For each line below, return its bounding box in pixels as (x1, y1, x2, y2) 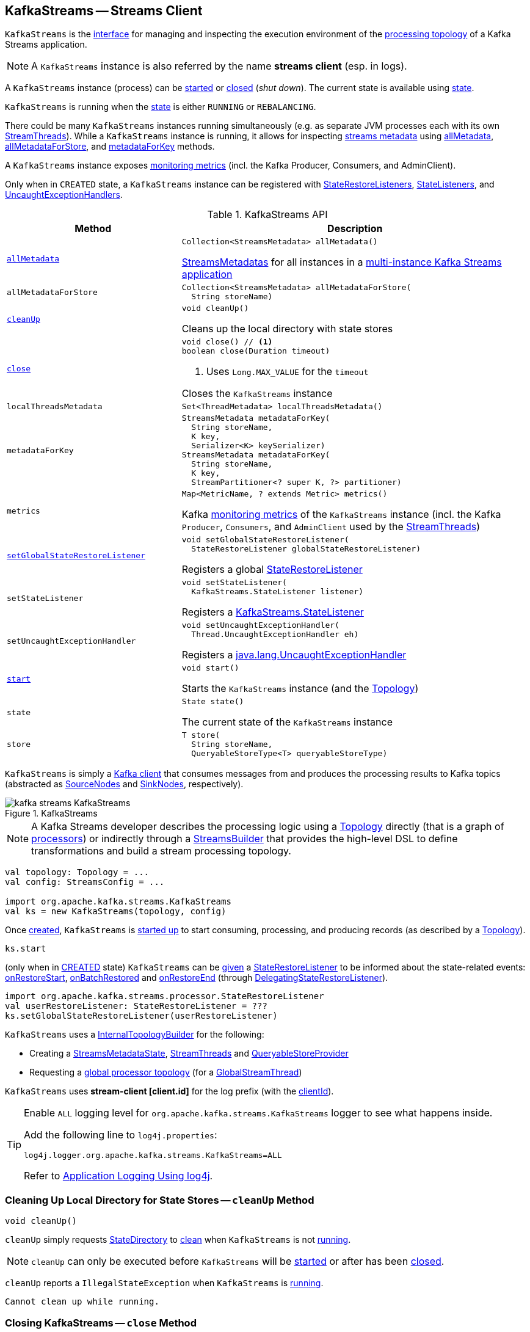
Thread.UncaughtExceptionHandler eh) (191, 630, 359, 639)
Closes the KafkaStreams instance (181, 387, 333, 400)
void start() (181, 663, 239, 673)
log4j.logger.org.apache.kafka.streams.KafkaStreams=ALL (24, 1151, 282, 1160)
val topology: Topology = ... (5, 867, 150, 878)
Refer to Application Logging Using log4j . (24, 1170, 213, 1182)
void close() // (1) (181, 337, 273, 347)
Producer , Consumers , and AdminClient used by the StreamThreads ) (181, 520, 481, 533)
